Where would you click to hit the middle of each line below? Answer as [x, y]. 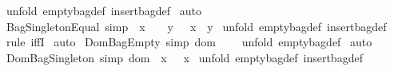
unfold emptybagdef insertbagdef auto [104, 10]
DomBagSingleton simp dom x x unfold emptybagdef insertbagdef [184, 57]
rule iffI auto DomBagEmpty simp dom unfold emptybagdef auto [189, 42]
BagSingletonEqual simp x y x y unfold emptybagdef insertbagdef [196, 26]
